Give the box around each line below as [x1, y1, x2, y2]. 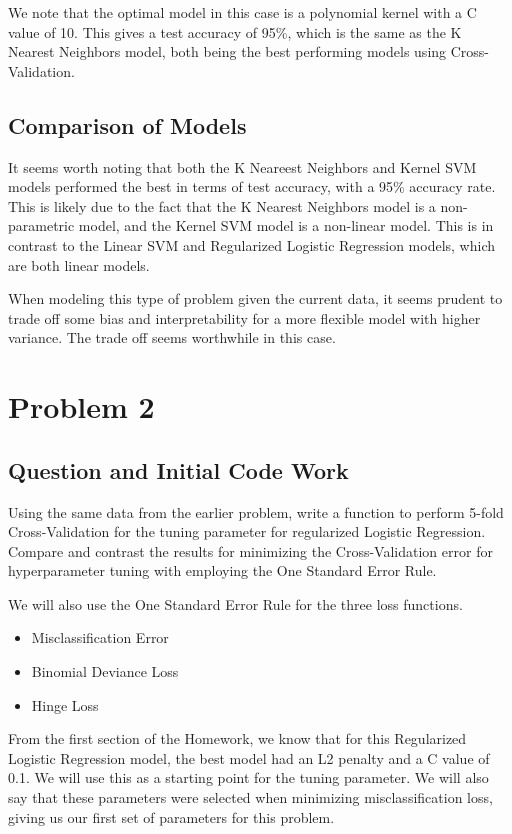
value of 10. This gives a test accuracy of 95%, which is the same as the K [8, 21, 462, 42]
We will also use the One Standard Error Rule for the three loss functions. [8, 593, 463, 614]
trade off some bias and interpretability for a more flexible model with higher [8, 307, 481, 328]
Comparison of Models [8, 109, 247, 140]
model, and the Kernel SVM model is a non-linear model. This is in [78, 215, 494, 236]
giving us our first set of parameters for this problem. [8, 806, 335, 827]
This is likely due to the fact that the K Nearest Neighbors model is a [8, 195, 436, 216]
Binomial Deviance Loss [31, 661, 179, 682]
